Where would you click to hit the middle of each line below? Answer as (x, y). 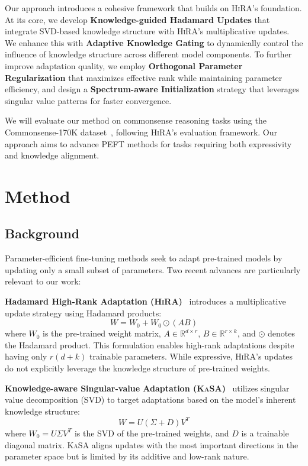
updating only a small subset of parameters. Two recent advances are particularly (153, 269)
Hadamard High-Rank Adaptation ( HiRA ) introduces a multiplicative (145, 301)
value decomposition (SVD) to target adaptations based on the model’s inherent (150, 399)
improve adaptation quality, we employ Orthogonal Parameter (124, 65)
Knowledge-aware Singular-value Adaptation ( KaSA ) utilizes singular (147, 388)
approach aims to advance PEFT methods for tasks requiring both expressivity (148, 143)
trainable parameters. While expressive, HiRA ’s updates (191, 356)
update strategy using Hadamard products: (83, 313)
